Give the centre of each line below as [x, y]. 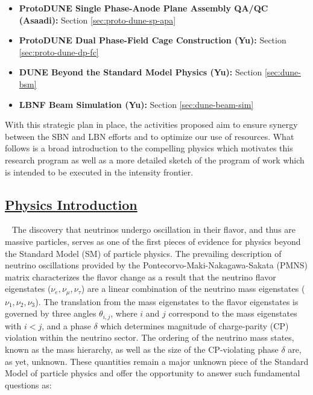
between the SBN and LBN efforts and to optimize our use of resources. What [150, 136]
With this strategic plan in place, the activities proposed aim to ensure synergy [151, 125]
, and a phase [66, 325]
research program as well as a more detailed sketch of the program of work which [155, 160]
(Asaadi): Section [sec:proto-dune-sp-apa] [97, 20]
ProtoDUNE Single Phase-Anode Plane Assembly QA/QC [144, 8]
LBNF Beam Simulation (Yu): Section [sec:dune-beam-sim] [136, 104]
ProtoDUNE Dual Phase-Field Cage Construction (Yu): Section [153, 40]
